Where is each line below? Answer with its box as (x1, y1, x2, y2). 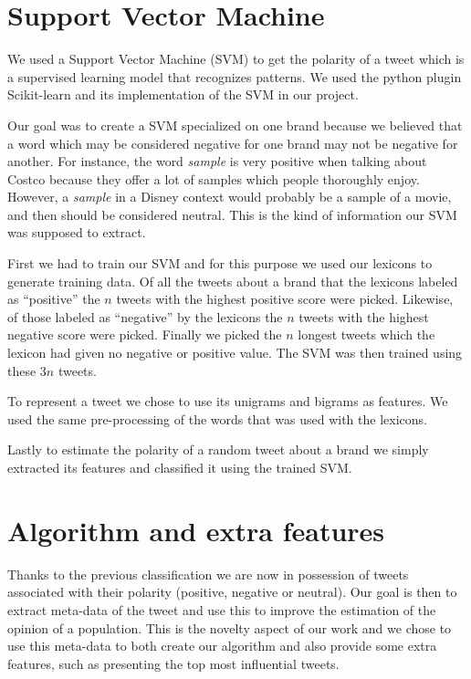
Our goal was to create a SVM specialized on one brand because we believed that (7, 115, 463, 134)
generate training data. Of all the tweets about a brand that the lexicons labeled (7, 271, 458, 290)
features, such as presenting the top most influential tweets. (7, 653, 340, 673)
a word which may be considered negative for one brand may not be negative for (7, 133, 458, 152)
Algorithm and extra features (7, 511, 385, 548)
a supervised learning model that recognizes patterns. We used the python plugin (7, 67, 462, 86)
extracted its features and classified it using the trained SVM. (7, 458, 352, 476)
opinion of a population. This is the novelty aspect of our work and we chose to (7, 618, 452, 637)
